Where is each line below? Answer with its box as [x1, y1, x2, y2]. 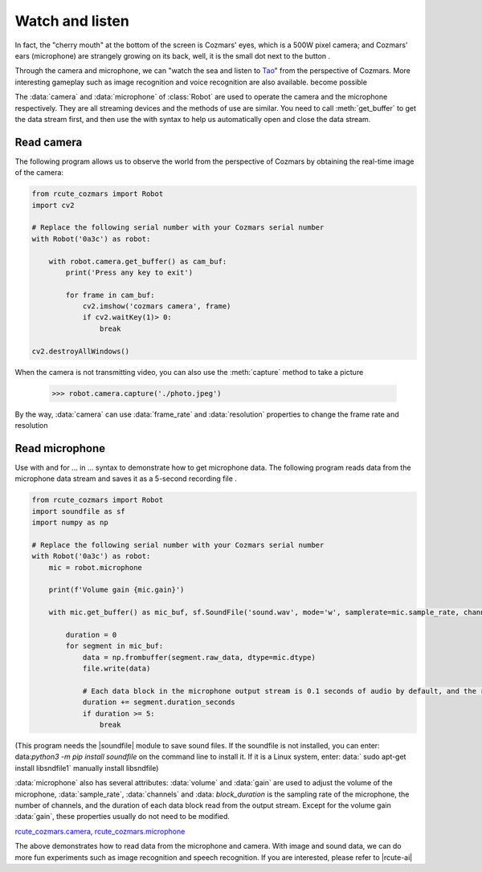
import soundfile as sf [31, 507, 126, 515]
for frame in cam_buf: [65, 290, 156, 299]
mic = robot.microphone [48, 563, 142, 572]
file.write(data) [82, 664, 151, 674]
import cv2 [31, 201, 75, 210]
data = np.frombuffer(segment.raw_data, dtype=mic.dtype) [82, 653, 317, 662]
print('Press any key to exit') [65, 267, 193, 277]
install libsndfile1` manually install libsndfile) [14, 763, 159, 772]
